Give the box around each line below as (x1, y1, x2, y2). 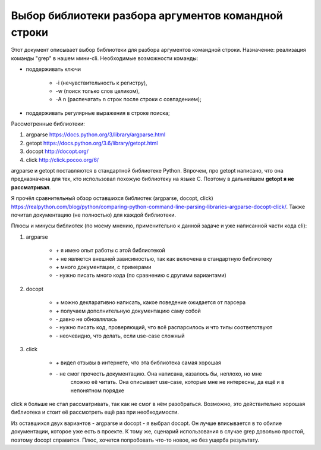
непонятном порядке (70, 387, 125, 394)
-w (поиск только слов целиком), (55, 87, 140, 95)
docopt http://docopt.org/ (26, 148, 89, 155)
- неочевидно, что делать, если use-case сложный (55, 332, 185, 339)
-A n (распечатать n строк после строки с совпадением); (55, 96, 202, 103)
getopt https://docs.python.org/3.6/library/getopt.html (26, 139, 158, 146)
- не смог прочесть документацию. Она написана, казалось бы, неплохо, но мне (55, 370, 262, 377)
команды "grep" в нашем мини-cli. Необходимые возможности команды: (11, 54, 199, 62)
